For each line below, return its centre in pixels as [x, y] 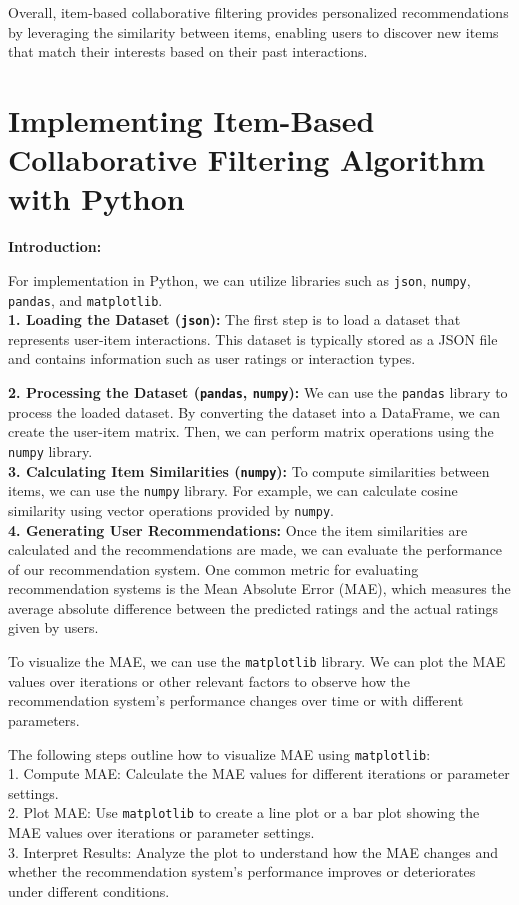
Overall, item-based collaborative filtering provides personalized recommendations [258, 12]
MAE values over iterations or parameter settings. [161, 832]
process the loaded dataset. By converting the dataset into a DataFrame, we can [254, 411]
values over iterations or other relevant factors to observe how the [209, 680]
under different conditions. [89, 890]
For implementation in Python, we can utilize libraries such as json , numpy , [239, 279]
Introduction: [55, 246]
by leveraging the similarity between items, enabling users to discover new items [253, 31]
